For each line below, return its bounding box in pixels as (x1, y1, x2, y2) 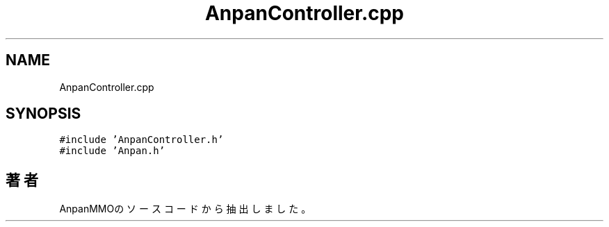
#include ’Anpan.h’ (59, 145, 165, 157)
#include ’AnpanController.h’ (59, 134, 224, 146)
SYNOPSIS (6, 105, 81, 123)
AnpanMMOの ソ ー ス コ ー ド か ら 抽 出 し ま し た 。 (59, 203, 311, 215)
